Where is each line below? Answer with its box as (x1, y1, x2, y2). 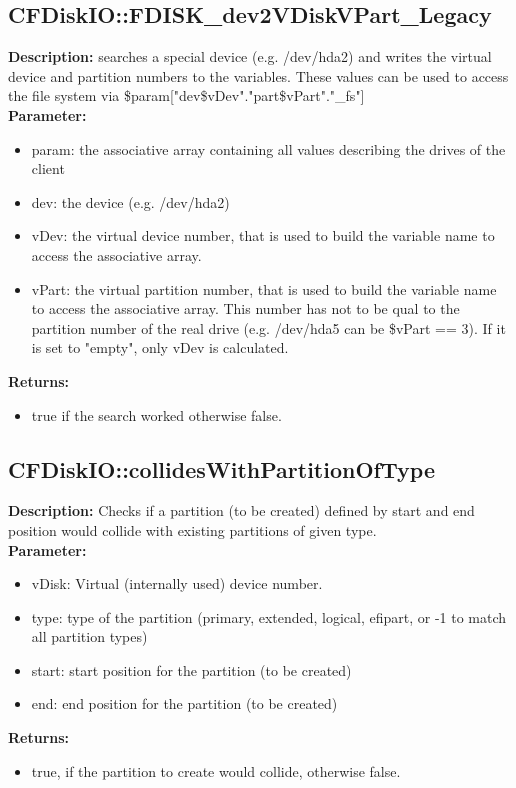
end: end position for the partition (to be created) (31, 693, 338, 714)
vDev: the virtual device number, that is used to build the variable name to (31, 225, 495, 246)
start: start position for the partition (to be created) (31, 659, 352, 680)
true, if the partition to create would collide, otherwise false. (31, 760, 401, 781)
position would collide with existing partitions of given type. (8, 519, 377, 540)
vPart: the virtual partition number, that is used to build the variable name (31, 278, 497, 299)
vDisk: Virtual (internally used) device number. (31, 573, 323, 594)
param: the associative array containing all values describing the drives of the (31, 138, 506, 159)
